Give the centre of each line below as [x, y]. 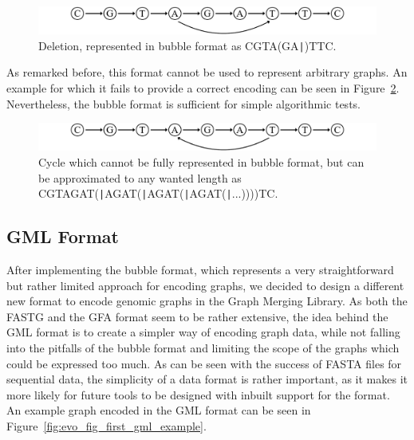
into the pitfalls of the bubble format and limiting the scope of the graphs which [203, 348]
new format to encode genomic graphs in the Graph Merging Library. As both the [207, 301]
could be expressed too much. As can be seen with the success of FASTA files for [204, 363]
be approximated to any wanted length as [140, 177]
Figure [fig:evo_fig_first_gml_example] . [106, 425]
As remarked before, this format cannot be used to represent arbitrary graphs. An [207, 72]
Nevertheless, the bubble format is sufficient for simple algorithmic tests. [183, 103]
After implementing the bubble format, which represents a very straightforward [200, 270]
